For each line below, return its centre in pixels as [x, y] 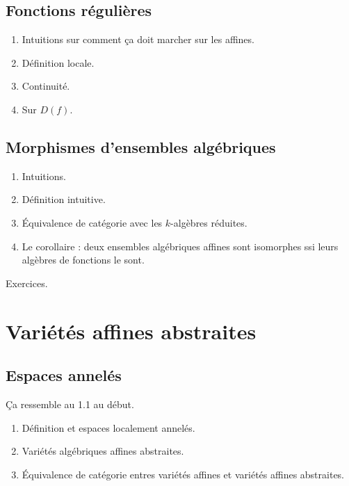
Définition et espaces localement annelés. [108, 427]
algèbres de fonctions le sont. [83, 260]
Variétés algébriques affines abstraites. [103, 451]
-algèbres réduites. [209, 222]
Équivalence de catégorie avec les [92, 222]
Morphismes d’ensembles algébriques [141, 146]
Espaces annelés [64, 375]
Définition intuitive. [64, 199]
